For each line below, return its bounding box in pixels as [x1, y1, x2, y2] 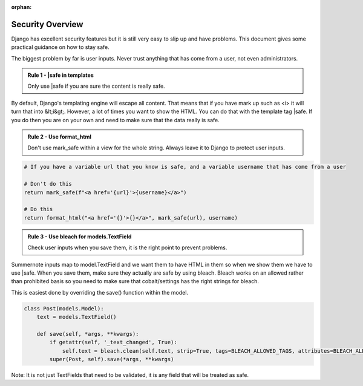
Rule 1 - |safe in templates [27, 71, 94, 79]
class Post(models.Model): [24, 305, 104, 312]
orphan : [11, 4, 32, 10]
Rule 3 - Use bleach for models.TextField [27, 233, 132, 240]
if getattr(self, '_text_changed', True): [49, 339, 178, 346]
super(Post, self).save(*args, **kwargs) [49, 356, 174, 363]
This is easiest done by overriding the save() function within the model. [11, 289, 189, 296]
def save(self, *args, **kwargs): [36, 330, 139, 337]
